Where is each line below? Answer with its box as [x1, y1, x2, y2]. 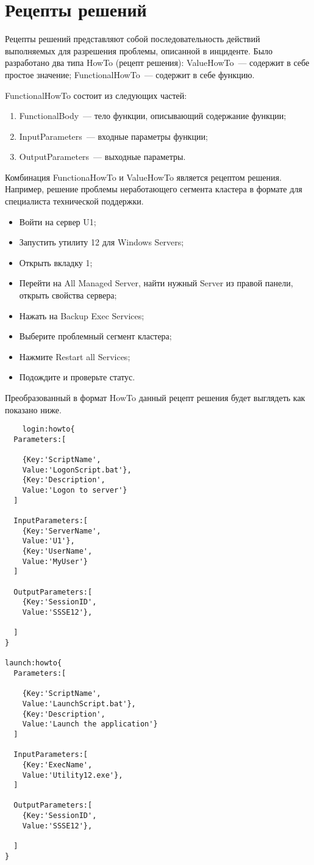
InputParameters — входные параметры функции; [19, 129, 208, 142]
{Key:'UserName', [22, 547, 93, 556]
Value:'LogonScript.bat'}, [22, 465, 132, 474]
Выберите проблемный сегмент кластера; [19, 330, 172, 342]
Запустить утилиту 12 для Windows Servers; [19, 236, 184, 248]
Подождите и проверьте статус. [19, 371, 135, 383]
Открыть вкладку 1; [19, 256, 93, 269]
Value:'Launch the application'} [22, 720, 158, 729]
